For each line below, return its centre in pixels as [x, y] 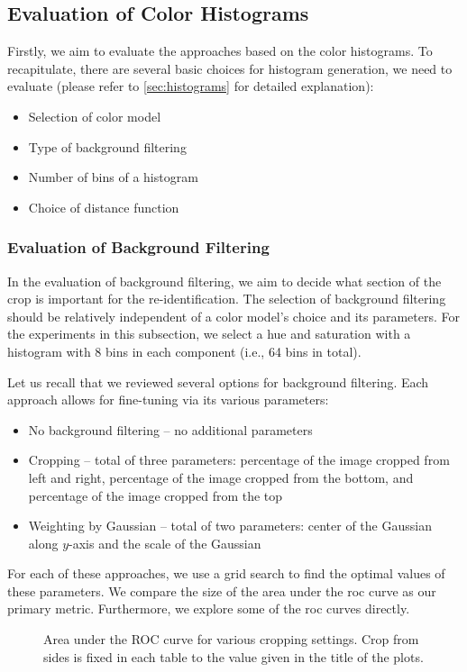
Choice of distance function [104, 207]
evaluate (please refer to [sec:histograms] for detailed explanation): [191, 86]
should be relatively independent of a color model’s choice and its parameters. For [233, 316]
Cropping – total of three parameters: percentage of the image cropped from [239, 460]
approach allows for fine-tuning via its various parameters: [168, 400]
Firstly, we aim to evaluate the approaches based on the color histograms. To [220, 51]
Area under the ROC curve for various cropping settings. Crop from [231, 639]
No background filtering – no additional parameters [170, 429]
